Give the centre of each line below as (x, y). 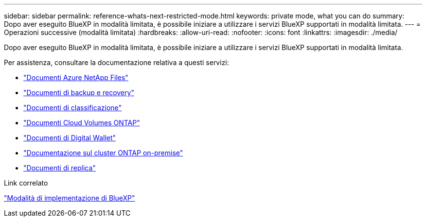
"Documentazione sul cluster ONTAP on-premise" (103, 153)
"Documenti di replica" (60, 168)
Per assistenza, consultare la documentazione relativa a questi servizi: (116, 62)
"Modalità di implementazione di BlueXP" (70, 198)
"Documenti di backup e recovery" (79, 93)
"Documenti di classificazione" (73, 108)
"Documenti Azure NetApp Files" (76, 77)
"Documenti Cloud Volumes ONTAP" (82, 123)
